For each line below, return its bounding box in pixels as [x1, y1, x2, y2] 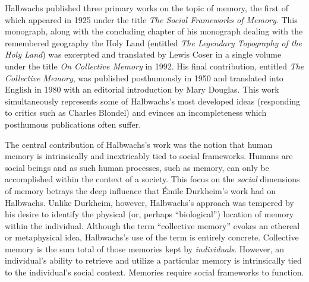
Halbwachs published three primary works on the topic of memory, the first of [5, 2, 288, 14]
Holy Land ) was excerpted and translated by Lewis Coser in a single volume [5, 48, 282, 61]
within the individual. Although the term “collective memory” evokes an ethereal [5, 219, 300, 232]
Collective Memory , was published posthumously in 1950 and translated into [5, 71, 283, 84]
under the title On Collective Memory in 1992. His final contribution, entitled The [5, 59, 304, 72]
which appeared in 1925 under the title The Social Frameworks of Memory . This [5, 13, 298, 26]
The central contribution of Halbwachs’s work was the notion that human [5, 138, 273, 150]
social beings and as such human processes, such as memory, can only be [5, 161, 269, 173]
